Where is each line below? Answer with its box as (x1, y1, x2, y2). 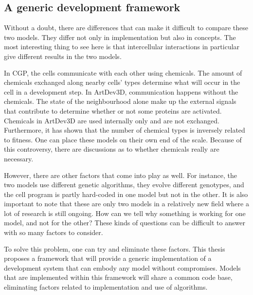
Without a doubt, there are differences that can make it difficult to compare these (4, 22, 248, 33)
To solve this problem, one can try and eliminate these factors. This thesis (4, 243, 225, 254)
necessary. (4, 153, 34, 163)
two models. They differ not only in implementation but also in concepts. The (4, 32, 236, 42)
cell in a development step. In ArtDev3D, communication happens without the (4, 86, 238, 97)
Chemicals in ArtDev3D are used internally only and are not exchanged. (4, 115, 219, 125)
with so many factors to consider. (4, 227, 103, 237)
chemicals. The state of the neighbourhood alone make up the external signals (4, 96, 236, 106)
